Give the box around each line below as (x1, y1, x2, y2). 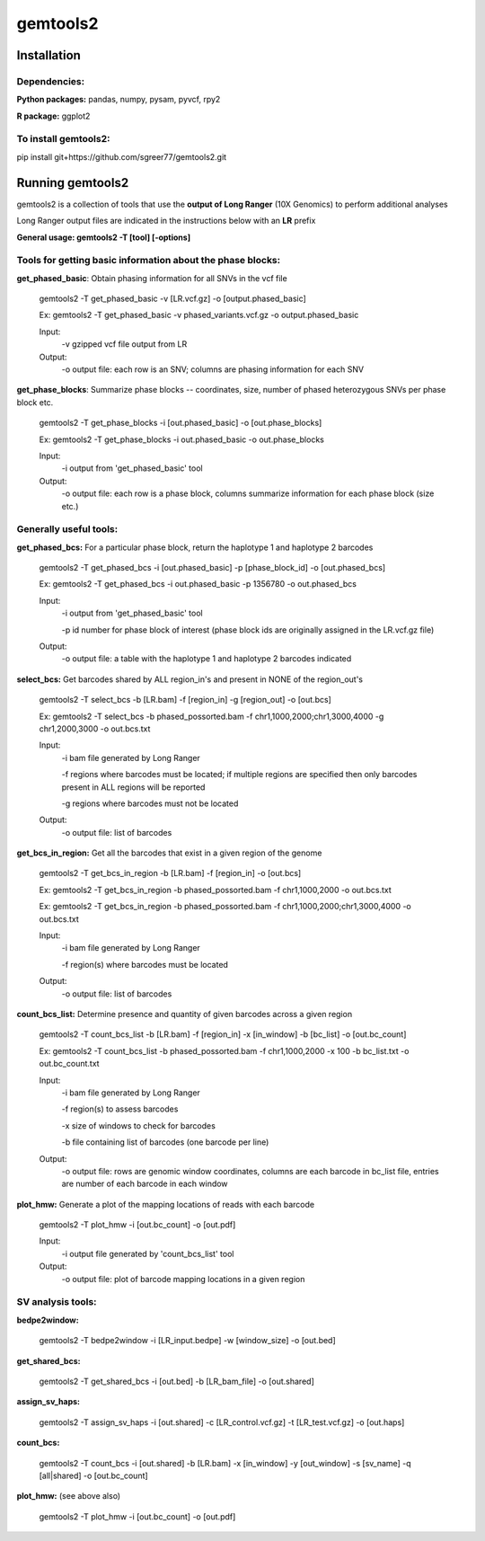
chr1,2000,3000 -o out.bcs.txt (39, 723, 151, 734)
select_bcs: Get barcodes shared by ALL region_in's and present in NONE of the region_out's (16, 674, 364, 685)
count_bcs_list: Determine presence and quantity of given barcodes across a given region (16, 1009, 353, 1019)
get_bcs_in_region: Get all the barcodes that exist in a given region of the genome (16, 847, 322, 858)
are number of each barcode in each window (61, 1178, 228, 1190)
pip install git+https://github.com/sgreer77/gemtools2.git (16, 151, 227, 162)
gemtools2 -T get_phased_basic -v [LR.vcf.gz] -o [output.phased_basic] (39, 293, 307, 305)
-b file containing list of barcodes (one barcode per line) (61, 1137, 269, 1147)
